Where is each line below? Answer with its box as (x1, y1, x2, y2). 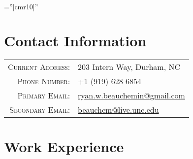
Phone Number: (17, 75, 70, 87)
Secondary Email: (9, 103, 70, 115)
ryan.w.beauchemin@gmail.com (78, 89, 185, 101)
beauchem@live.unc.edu (78, 103, 159, 115)
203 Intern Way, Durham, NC (78, 61, 180, 72)
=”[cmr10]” (4, 1, 38, 11)
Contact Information (4, 30, 147, 50)
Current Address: (8, 61, 70, 72)
